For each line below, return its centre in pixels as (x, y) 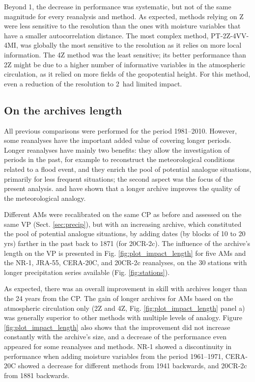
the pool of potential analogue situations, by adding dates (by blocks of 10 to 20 (125, 233)
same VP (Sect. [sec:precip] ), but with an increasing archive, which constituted (123, 224)
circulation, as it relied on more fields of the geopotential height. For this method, (127, 74)
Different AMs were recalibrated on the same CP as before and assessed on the (123, 214)
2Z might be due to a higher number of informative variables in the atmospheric (125, 64)
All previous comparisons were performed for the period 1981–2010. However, (120, 130)
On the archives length (63, 110)
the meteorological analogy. (45, 198)
